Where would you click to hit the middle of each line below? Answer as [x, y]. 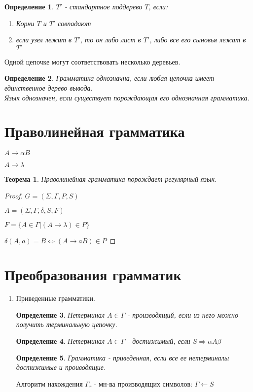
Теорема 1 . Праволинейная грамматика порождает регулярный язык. [111, 179]
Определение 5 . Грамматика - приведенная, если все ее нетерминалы [123, 357]
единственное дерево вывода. [49, 87]
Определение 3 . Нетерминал [60, 314]
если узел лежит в [44, 40]
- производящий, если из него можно [183, 314]
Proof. [14, 195]
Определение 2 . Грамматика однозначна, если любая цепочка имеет [109, 78]
